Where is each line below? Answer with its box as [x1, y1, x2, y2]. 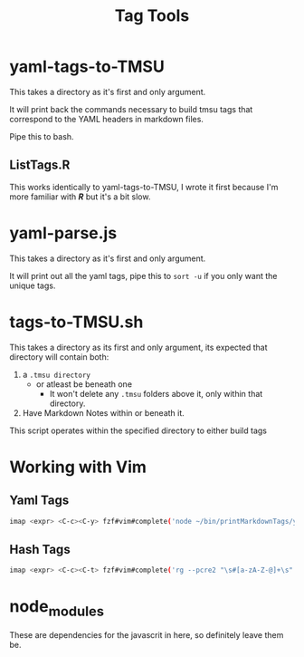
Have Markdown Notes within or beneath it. [22, 407, 185, 418]
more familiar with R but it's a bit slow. [9, 191, 151, 202]
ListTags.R [9, 158, 71, 173]
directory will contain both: [9, 351, 109, 362]
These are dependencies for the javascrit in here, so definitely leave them [9, 629, 284, 640]
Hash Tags [9, 541, 71, 557]
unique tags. [9, 280, 56, 291]
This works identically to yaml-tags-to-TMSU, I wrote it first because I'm [9, 181, 279, 192]
